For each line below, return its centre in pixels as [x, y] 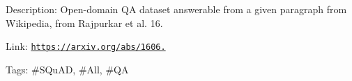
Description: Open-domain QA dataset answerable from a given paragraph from [176, 9]
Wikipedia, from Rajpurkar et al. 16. [84, 22]
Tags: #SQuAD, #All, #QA [67, 69]
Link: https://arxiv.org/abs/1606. [86, 46]
